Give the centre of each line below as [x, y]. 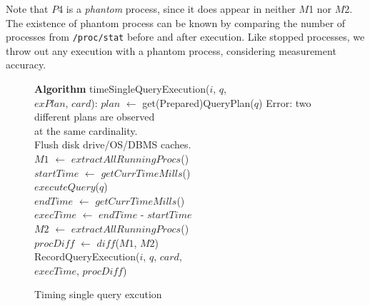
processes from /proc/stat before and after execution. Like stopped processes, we [185, 37]
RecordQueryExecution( [87, 256]
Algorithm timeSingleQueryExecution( [122, 89]
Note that [27, 9]
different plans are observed [95, 117]
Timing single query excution [98, 294]
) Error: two [285, 102]
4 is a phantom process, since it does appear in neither [177, 9]
